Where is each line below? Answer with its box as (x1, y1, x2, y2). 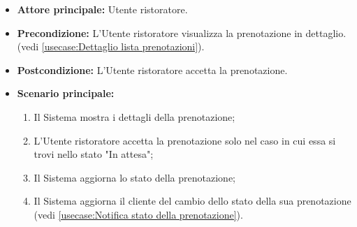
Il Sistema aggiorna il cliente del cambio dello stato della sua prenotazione (34, 193, 351, 208)
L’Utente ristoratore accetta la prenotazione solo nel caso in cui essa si (34, 133, 336, 147)
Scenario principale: (17, 86, 115, 101)
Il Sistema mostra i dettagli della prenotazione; (34, 109, 235, 124)
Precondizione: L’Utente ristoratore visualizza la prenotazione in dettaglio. (17, 25, 347, 40)
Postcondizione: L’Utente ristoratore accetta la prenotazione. (17, 62, 288, 77)
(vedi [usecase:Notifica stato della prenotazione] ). (34, 207, 243, 221)
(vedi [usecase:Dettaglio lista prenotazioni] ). (17, 39, 205, 54)
